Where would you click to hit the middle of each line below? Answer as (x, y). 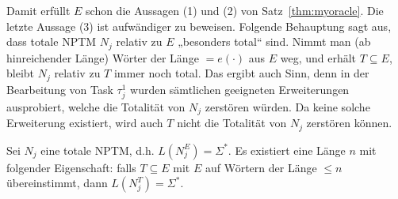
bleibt (21, 73)
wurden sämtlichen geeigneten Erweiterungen (240, 89)
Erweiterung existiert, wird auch (85, 123)
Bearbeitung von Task (60, 89)
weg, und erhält (318, 57)
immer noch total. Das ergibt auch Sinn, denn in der (241, 73)
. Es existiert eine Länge (287, 150)
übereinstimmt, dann (57, 183)
